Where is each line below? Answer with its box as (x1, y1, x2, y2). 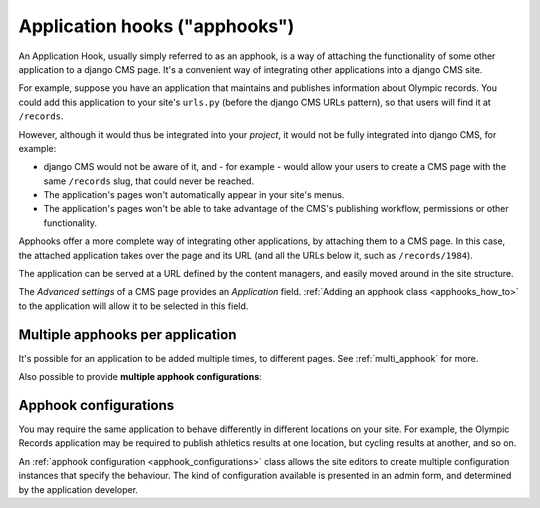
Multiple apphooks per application (18, 326, 237, 343)
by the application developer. (18, 483, 139, 495)
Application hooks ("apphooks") (18, 15, 295, 37)
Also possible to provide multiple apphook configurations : (18, 371, 262, 383)
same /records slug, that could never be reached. (43, 175, 255, 187)
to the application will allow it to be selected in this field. (18, 300, 249, 312)
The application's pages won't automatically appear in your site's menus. (43, 189, 345, 201)
